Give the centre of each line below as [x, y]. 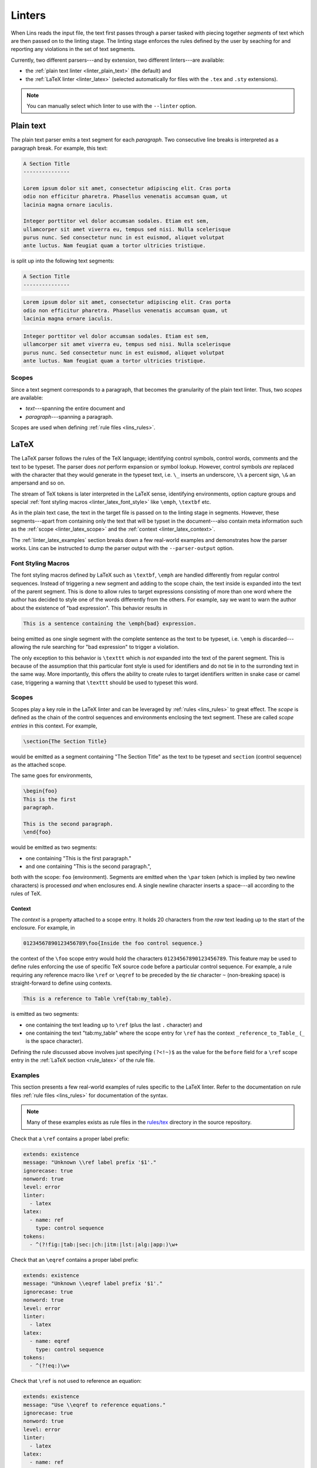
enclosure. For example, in [43, 927]
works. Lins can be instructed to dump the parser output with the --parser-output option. [122, 548]
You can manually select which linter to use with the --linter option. [112, 106]
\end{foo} [37, 832]
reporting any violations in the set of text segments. [73, 49]
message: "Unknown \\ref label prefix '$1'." [90, 1162]
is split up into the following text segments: [63, 261]
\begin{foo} [41, 791]
